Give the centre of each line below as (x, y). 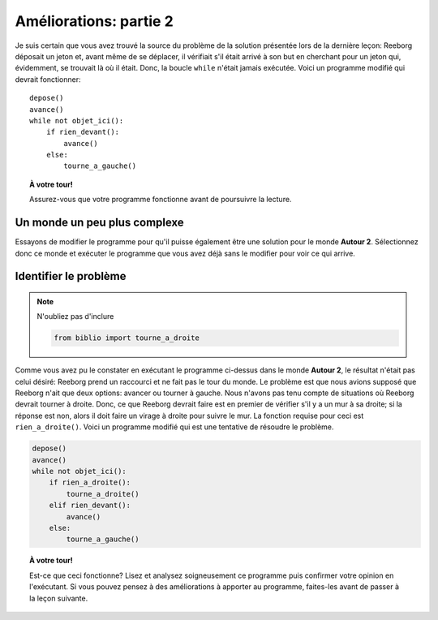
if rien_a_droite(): (90, 482)
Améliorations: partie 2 (94, 21)
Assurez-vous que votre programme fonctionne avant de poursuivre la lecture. (161, 200)
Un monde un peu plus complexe (99, 223)
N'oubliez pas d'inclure (75, 316)
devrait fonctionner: (48, 79)
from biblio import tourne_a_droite (127, 338)
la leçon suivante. (59, 598)
